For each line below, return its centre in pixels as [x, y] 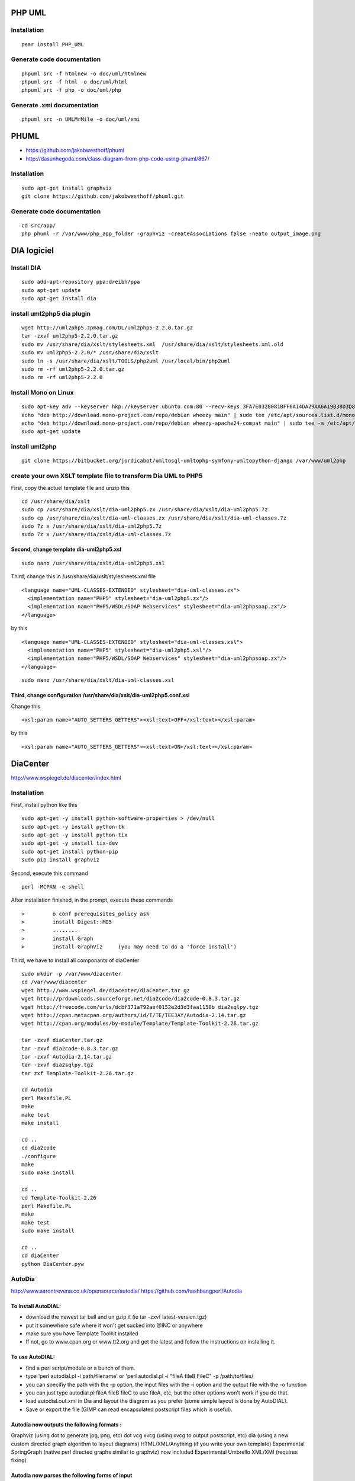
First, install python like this [44, 804]
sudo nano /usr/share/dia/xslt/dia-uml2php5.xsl [93, 563]
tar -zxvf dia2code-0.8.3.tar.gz [70, 1048]
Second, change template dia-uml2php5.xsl [66, 549]
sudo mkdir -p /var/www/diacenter [71, 974]
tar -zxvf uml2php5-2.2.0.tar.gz [70, 336]
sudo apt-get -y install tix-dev [70, 843]
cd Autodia [37, 1090]
